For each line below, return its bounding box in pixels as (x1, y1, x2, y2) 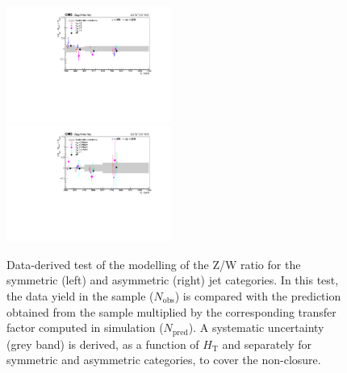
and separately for (222, 335, 312, 352)
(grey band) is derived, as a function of (6, 335, 199, 352)
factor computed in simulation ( (6, 319, 164, 336)
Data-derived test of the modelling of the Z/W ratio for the (6, 255, 301, 272)
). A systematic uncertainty (188, 319, 324, 336)
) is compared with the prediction (174, 288, 341, 305)
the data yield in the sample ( (6, 288, 154, 305)
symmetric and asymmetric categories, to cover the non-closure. (6, 351, 321, 368)
